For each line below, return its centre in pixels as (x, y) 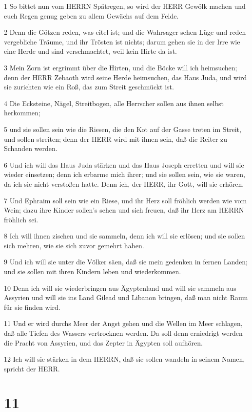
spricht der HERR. (32, 368)
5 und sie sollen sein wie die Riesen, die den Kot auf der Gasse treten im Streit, (123, 129)
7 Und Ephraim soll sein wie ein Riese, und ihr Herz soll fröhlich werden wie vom (126, 200)
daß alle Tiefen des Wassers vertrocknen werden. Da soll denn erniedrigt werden (123, 333)
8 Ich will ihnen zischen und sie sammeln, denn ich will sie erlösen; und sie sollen (125, 236)
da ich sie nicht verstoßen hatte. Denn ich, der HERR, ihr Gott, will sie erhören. (124, 184)
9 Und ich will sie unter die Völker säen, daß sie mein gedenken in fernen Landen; (126, 262)
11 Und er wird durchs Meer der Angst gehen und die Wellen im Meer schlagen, (123, 323)
